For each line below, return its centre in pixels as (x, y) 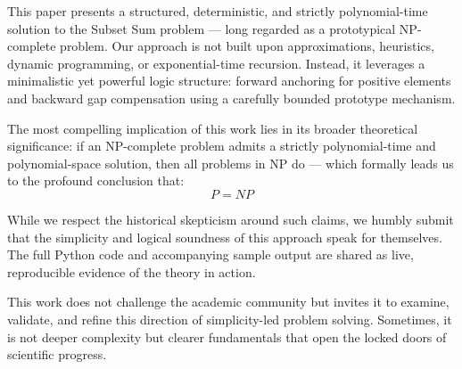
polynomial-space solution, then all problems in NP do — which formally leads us (231, 163)
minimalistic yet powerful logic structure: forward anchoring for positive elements (229, 81)
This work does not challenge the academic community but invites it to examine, (228, 302)
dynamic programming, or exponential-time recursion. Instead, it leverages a (216, 63)
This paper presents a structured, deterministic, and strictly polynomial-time (218, 11)
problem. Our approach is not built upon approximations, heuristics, (247, 46)
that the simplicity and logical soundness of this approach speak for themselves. (225, 237)
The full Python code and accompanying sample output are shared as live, (210, 254)
